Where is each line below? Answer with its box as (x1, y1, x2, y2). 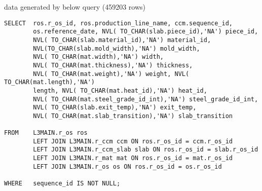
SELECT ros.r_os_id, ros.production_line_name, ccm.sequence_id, (4, 19, 233, 27)
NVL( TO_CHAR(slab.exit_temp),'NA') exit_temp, (33, 104, 197, 111)
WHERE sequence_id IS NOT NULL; (4, 180, 121, 187)
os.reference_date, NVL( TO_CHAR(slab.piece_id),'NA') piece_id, (33, 28, 258, 35)
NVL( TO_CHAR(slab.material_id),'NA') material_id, (33, 36, 211, 44)
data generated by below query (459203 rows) (4, 2, 146, 12)
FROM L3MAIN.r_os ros (4, 129, 88, 137)
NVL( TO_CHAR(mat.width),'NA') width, (33, 53, 164, 61)
